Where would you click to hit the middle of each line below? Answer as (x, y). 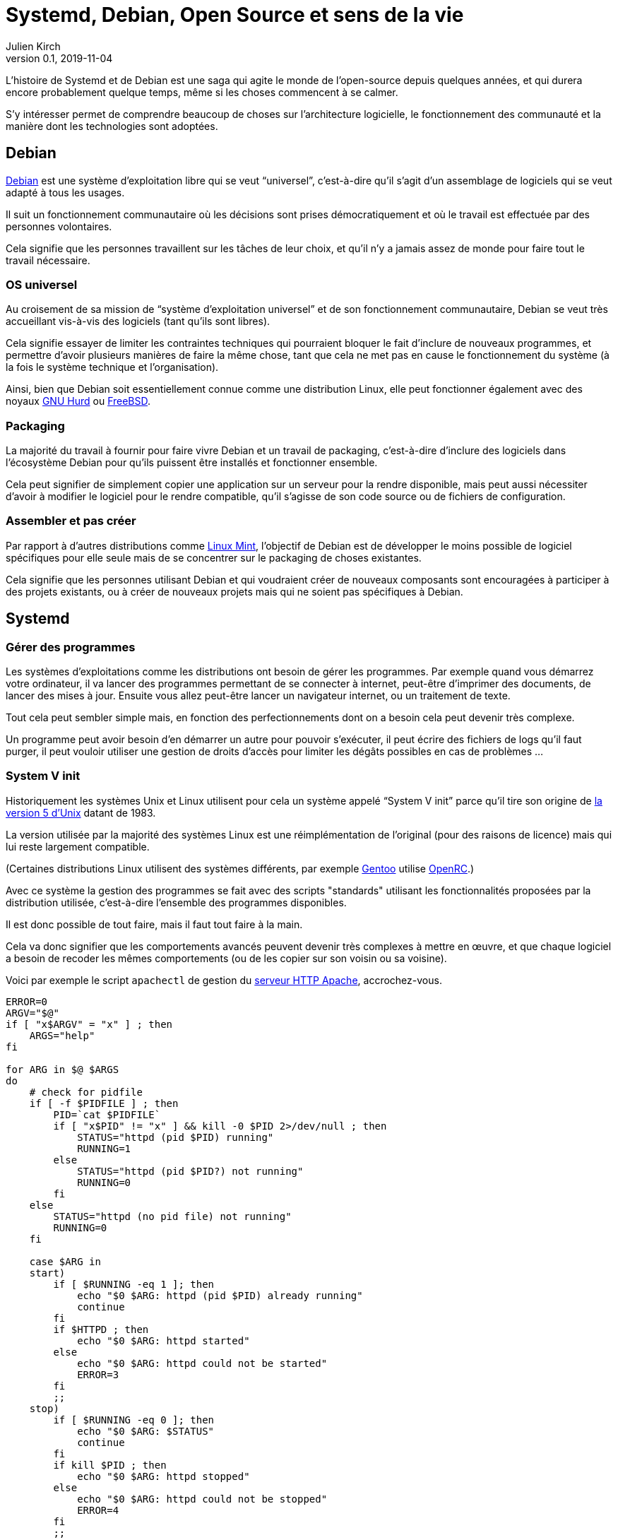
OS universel (42, 284)
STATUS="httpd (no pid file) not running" (172, 1216)
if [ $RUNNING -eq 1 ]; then (134, 1284)
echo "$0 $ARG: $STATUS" (146, 1431)
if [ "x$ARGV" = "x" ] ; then (89, 1024)
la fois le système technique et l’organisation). (112, 367)
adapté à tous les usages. (65, 192)
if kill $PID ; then (110, 1465)
